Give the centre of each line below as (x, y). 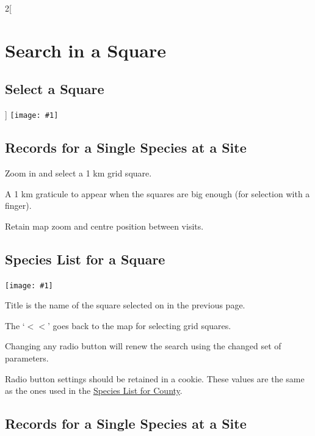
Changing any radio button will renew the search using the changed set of (143, 346)
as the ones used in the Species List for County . (94, 391)
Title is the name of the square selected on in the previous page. (125, 305)
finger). (18, 205)
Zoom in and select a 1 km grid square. (78, 173)
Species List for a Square (85, 259)
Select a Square (55, 89)
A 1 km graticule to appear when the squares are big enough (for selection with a (157, 193)
